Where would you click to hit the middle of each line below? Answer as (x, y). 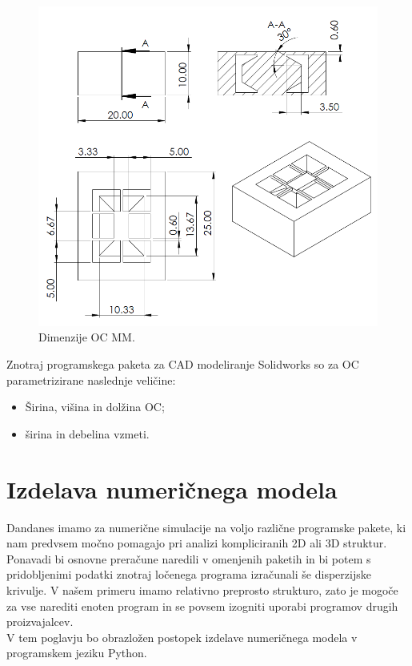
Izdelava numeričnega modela (172, 488)
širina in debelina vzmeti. (87, 433)
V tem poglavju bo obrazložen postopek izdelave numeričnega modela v (182, 637)
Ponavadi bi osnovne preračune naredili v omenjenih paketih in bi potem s (189, 558)
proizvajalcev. (40, 622)
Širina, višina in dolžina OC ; (95, 407)
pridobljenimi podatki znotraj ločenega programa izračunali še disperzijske (189, 574)
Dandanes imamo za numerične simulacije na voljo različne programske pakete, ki (206, 527)
